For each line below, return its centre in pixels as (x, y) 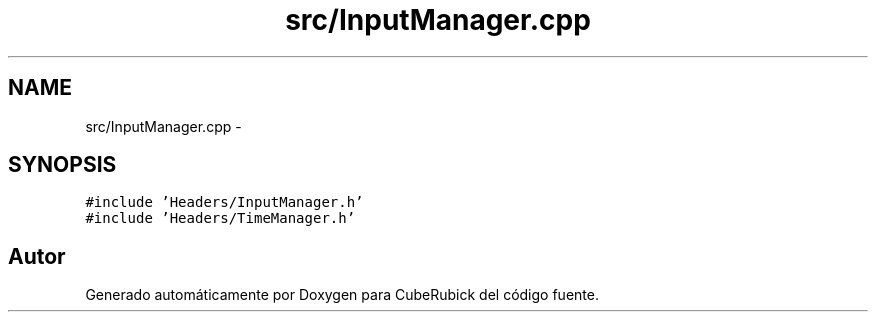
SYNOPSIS (62, 165)
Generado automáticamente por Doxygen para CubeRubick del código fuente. (342, 295)
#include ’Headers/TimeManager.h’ (220, 218)
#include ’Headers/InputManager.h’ (224, 202)
